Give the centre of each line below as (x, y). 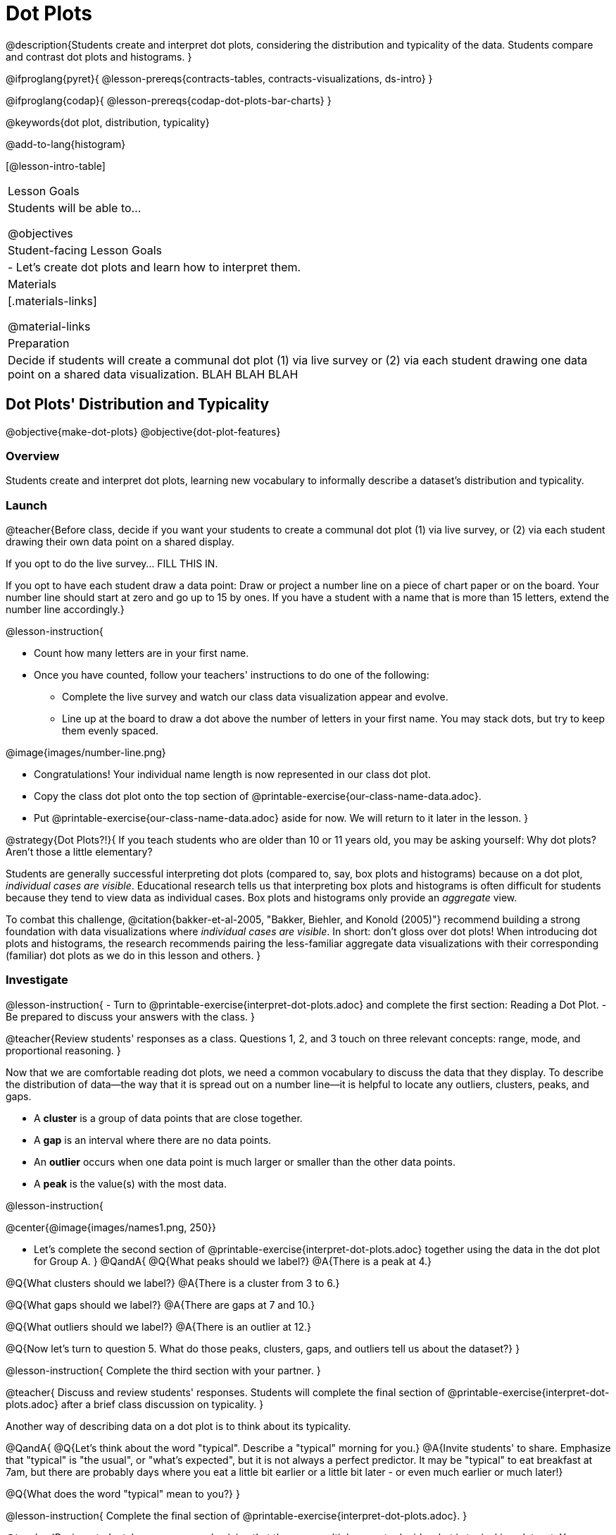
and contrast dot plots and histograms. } (99, 56)
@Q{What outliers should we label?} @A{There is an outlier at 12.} (158, 1326)
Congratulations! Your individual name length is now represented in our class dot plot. (232, 775)
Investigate (37, 980)
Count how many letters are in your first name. (142, 653)
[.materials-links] (52, 301)
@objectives (40, 233)
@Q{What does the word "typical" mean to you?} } (123, 1493)
